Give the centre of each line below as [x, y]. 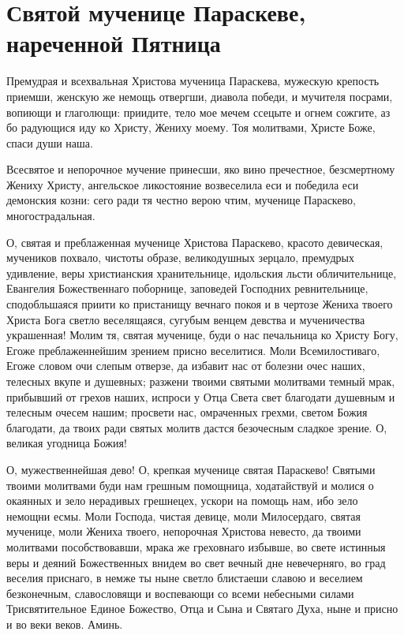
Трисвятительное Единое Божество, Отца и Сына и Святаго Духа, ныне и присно [202, 609]
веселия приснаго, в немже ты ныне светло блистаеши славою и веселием [185, 578]
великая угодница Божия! [67, 443]
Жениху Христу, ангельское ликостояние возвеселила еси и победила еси [183, 184]
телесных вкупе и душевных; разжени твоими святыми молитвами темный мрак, [201, 381]
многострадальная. [51, 216]
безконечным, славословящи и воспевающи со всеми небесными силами [180, 593]
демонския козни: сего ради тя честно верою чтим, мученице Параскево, [181, 200]
